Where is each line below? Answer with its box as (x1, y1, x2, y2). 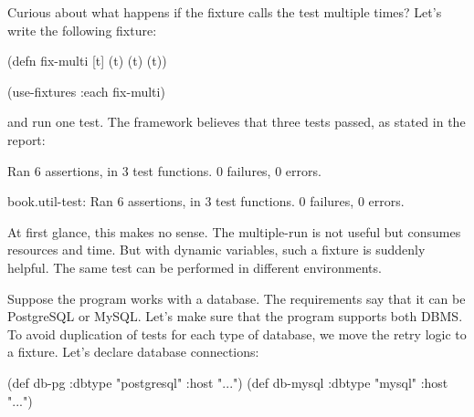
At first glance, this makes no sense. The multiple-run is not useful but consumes (7, 222, 461, 241)
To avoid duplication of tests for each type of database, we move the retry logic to (7, 324, 467, 343)
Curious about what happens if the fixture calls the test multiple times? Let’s (7, 3, 442, 21)
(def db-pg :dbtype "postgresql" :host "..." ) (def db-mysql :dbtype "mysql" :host (7, 372, 448, 391)
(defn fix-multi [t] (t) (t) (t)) (7, 51, 167, 70)
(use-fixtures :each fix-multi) (7, 81, 165, 100)
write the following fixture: (7, 20, 157, 39)
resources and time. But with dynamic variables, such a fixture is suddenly (7, 240, 426, 259)
